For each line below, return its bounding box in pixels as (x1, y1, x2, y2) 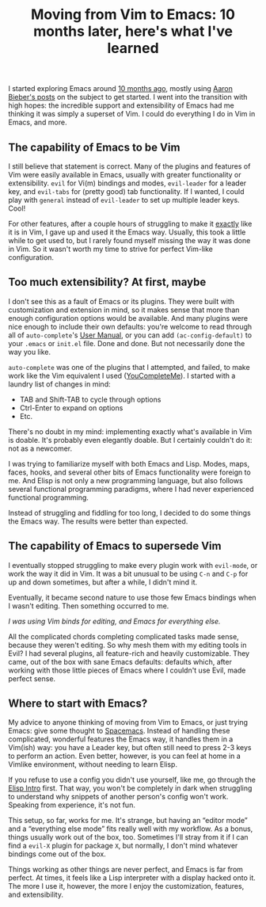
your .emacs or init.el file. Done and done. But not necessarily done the (8, 338, 245, 348)
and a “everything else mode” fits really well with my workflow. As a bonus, (8, 824, 253, 833)
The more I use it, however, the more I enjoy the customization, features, (8, 882, 245, 891)
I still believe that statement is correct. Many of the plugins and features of (8, 162, 251, 171)
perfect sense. (8, 673, 56, 683)
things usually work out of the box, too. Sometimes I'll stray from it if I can (8, 833, 249, 842)
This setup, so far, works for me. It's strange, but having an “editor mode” (8, 816, 248, 825)
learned (106, 40, 160, 57)
